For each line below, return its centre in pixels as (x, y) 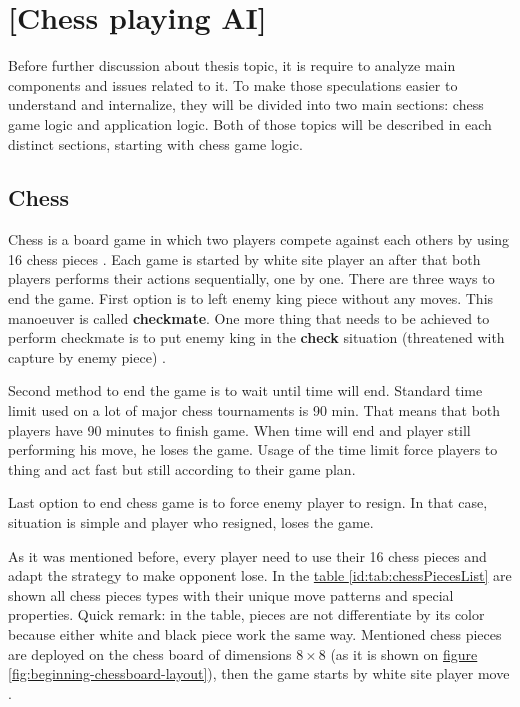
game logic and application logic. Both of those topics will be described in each (250, 123)
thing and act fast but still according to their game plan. (182, 468)
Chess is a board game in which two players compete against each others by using (259, 239)
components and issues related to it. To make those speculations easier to (233, 84)
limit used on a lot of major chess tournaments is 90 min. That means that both (254, 410)
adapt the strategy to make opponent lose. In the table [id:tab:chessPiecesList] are (260, 575)
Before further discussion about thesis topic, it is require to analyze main (232, 65)
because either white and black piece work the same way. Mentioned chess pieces (255, 633)
